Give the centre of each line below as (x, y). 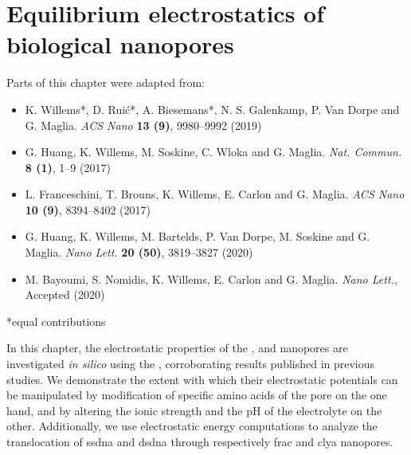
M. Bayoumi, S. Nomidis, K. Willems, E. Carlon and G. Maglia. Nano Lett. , (211, 278)
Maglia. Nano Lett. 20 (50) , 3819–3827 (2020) (139, 252)
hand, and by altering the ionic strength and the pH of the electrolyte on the (194, 410)
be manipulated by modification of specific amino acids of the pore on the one (197, 395)
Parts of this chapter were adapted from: (106, 82)
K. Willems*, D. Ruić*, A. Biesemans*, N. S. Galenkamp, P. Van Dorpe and (212, 109)
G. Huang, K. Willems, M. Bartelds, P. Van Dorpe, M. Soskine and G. (198, 236)
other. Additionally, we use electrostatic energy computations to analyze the (192, 426)
